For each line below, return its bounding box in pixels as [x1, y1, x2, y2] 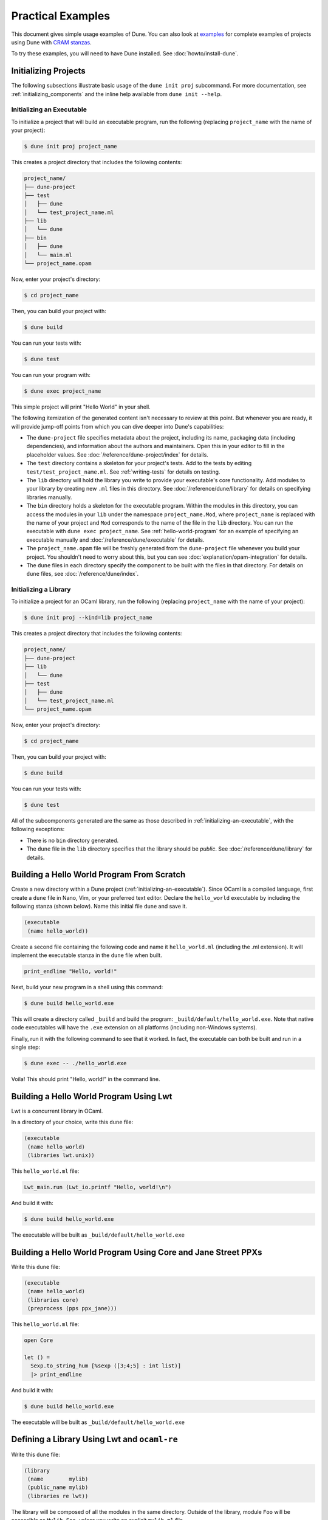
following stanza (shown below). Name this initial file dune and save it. [11, 903, 188, 910]
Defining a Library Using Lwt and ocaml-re [11, 1434, 179, 1445]
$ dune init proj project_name [24, 143, 118, 150]
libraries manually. [26, 493, 72, 501]
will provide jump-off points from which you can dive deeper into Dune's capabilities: [11, 423, 224, 430]
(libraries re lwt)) [27, 1493, 89, 1499]
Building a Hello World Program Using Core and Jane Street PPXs [11, 1247, 262, 1257]
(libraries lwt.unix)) [27, 1152, 95, 1159]
